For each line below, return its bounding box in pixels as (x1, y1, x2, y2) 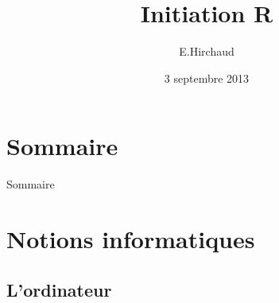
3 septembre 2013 (164, 69, 250, 86)
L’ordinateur (6, 277, 112, 301)
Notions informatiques (6, 223, 255, 255)
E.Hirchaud (179, 43, 234, 60)
